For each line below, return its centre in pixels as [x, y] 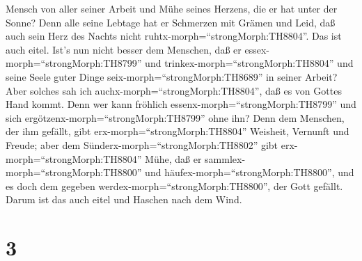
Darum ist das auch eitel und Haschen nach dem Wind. [124, 199]
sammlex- [225, 158]
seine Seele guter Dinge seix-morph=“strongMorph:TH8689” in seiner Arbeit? [172, 76]
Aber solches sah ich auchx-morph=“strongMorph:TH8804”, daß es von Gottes [174, 90]
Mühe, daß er [173, 158]
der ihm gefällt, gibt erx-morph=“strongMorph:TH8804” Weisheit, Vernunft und [178, 131]
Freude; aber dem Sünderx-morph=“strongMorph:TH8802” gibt [142, 144]
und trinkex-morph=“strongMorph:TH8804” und [249, 63]
